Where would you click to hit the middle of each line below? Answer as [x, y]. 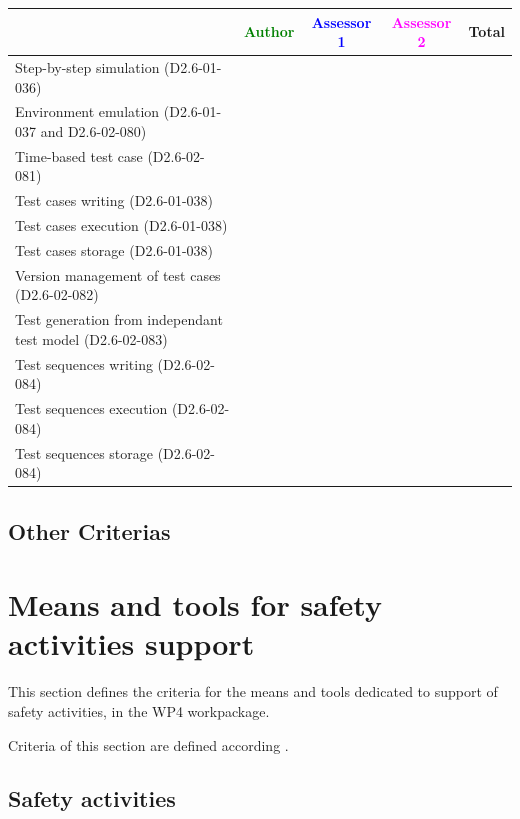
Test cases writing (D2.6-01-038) [114, 200]
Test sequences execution [91, 408]
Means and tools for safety [195, 604]
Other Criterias [89, 530]
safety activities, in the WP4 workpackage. [139, 710]
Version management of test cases [118, 274]
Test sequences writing [84, 363]
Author [269, 31]
